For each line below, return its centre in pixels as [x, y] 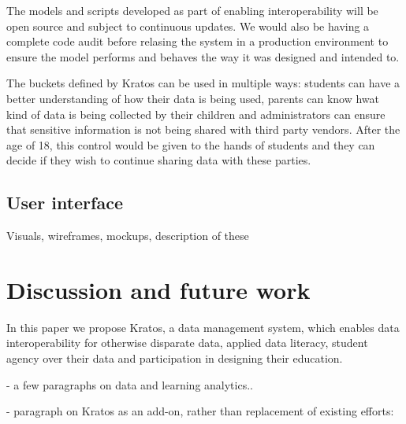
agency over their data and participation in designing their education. [175, 358]
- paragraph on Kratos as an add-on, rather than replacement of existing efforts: [200, 411]
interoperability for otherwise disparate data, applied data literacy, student [187, 343]
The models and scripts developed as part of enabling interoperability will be [192, 10]
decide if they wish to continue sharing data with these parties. [159, 160]
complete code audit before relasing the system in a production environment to [197, 41]
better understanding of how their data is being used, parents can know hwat [193, 98]
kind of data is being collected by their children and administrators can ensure [196, 114]
